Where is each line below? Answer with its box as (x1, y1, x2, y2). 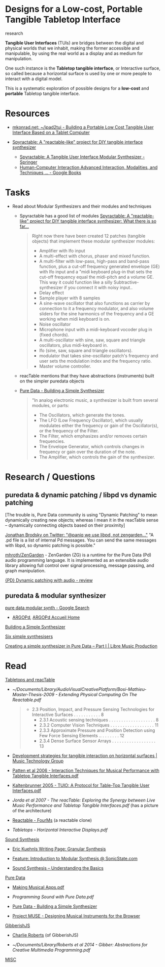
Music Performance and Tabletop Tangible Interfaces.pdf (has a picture (12, 802, 159, 808)
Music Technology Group (12, 757, 64, 764)
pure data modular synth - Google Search (5, 604, 90, 611)
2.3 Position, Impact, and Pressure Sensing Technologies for (32, 706, 155, 712)
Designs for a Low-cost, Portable (5, 3, 143, 15)
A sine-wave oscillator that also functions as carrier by (39, 300, 150, 306)
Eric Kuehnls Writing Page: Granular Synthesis (12, 846, 106, 852)
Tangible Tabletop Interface (5, 14, 121, 25)
